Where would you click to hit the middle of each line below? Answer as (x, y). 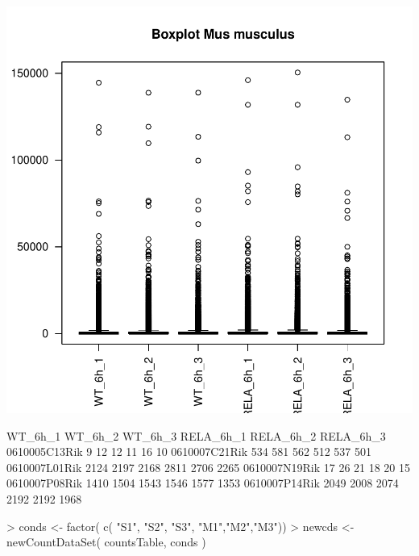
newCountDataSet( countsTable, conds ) (106, 542)
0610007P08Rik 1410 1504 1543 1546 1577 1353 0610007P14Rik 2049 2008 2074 (203, 483)
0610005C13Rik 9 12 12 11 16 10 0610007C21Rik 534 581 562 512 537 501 (189, 451)
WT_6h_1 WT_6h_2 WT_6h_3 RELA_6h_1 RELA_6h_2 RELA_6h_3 (196, 435)
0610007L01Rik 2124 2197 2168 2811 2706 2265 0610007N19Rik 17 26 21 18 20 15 (209, 467)
